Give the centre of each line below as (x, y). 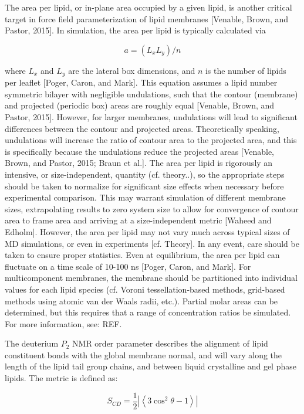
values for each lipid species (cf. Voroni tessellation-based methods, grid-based (145, 289)
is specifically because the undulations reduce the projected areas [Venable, (140, 151)
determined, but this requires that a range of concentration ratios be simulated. (148, 312)
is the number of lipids (246, 70)
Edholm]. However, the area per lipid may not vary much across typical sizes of (147, 231)
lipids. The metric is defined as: (61, 378)
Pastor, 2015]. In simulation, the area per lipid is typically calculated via (135, 30)
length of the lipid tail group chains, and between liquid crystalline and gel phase (151, 366)
